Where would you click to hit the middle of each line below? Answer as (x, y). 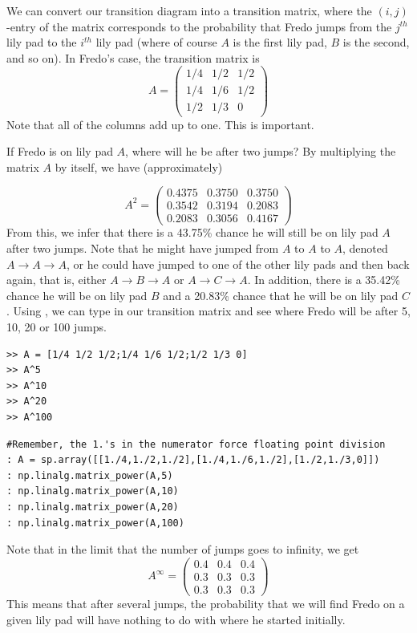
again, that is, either (57, 280)
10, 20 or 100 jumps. (57, 327)
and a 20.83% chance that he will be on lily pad (281, 295)
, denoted (365, 248)
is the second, (376, 42)
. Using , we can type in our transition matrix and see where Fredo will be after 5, (208, 311)
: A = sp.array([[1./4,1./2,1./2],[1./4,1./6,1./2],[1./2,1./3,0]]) (193, 460)
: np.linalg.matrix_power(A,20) (93, 507)
